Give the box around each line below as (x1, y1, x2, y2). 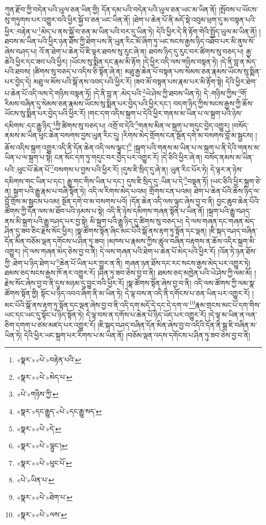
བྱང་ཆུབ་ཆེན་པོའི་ (216, 195, 260, 206)
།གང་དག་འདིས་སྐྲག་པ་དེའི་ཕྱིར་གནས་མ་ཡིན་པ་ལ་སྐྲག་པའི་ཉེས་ (88, 108, 243, 119)
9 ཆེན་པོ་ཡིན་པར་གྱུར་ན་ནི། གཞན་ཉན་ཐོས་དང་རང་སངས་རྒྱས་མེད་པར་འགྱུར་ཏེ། (56, 256, 250, 268)
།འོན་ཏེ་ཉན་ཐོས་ (217, 245, 257, 256)
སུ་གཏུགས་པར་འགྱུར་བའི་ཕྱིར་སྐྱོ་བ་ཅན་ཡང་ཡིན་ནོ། (5, 14, 130, 25)
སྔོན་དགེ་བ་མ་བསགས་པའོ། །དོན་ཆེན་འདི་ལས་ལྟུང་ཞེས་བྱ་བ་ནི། (62, 195, 214, 206)
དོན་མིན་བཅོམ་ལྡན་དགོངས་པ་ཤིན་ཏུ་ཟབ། (5, 236, 105, 246)
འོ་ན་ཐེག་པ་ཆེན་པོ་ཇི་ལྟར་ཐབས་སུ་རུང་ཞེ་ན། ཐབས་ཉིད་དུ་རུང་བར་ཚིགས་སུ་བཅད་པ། (39, 46, 244, 57)
